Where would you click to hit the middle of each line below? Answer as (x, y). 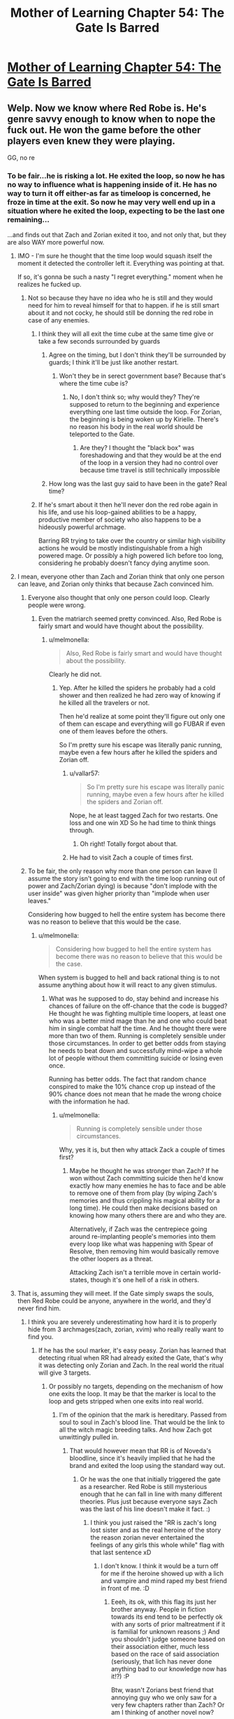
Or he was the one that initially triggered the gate (151, 1479)
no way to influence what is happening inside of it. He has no (112, 184)
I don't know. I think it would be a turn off (160, 1566)
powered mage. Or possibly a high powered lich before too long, (131, 556)
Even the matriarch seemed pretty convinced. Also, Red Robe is (130, 619)
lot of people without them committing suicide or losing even (136, 1058)
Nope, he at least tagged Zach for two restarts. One (144, 815)
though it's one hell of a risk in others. (145, 1280)
